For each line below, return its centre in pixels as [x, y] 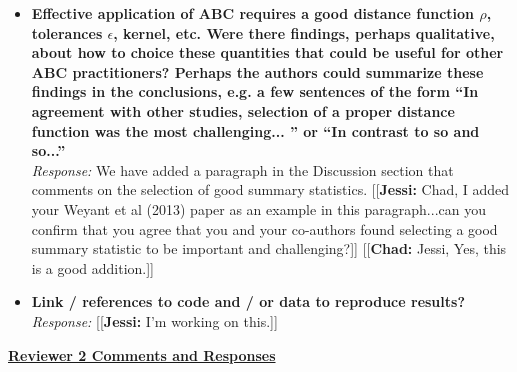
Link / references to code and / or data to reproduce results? [248, 301]
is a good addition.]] [93, 267]
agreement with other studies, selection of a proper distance [243, 110]
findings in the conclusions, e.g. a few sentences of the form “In [255, 91]
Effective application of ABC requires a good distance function [253, 13]
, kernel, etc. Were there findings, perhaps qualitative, [304, 32]
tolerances [67, 32]
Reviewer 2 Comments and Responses [142, 354]
